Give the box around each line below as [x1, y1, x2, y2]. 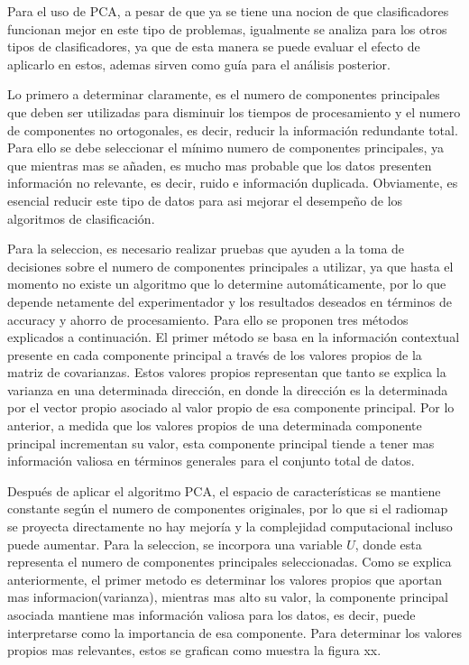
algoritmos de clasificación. [7, 208, 155, 227]
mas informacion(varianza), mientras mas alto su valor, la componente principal [7, 587, 448, 606]
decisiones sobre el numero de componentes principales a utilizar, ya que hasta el [7, 256, 454, 275]
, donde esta [354, 534, 422, 553]
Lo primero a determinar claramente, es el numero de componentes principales [7, 85, 440, 104]
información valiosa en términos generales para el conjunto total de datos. [7, 451, 415, 470]
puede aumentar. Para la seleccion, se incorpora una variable [7, 534, 343, 553]
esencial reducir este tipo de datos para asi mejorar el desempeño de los [7, 190, 403, 209]
